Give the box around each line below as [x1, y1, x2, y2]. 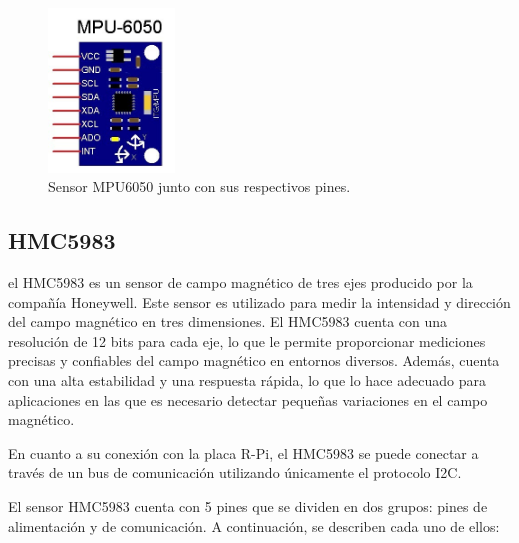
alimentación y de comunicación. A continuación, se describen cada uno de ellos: [8, 515, 500, 536]
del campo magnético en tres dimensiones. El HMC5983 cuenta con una [8, 311, 448, 332]
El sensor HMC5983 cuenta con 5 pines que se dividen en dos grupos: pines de [8, 495, 488, 516]
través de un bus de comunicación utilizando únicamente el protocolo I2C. [8, 462, 462, 483]
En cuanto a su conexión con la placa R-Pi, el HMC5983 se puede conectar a [8, 442, 479, 463]
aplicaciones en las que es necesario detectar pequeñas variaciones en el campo [8, 389, 488, 410]
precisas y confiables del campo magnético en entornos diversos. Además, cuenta [8, 350, 500, 371]
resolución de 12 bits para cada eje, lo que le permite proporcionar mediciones [8, 330, 486, 351]
